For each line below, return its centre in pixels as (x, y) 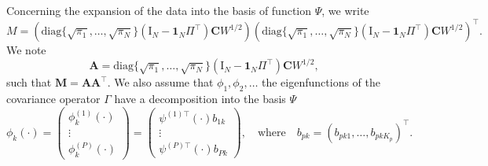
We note (26, 50)
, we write (345, 10)
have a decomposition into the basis (200, 98)
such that (29, 82)
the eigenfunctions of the (321, 82)
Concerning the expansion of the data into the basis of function (159, 10)
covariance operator (53, 98)
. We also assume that (160, 82)
